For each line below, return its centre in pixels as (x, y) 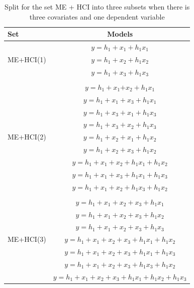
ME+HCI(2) (27, 137)
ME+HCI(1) (27, 59)
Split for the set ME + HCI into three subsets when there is (97, 7)
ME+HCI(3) (27, 239)
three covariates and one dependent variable (97, 16)
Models (120, 34)
